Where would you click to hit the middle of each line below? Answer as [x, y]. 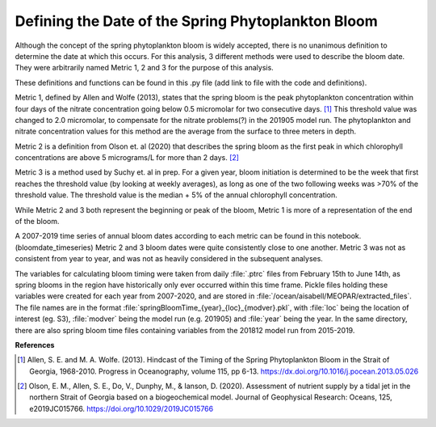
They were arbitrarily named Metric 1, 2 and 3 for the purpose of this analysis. [144, 68]
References [35, 345]
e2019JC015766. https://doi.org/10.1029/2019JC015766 [122, 408]
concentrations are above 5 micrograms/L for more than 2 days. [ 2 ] [127, 158]
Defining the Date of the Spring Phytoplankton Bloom [197, 21]
